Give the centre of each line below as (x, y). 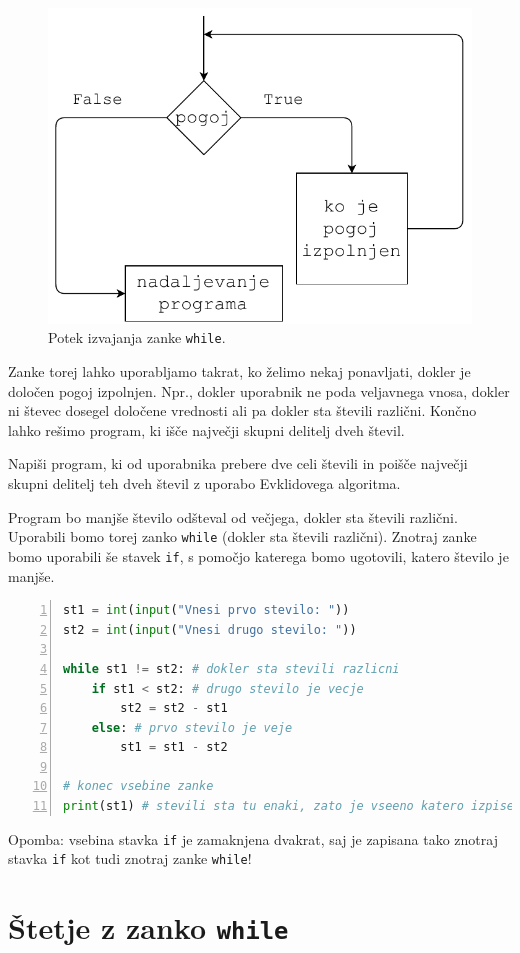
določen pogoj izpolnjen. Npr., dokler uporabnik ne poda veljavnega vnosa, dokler (259, 390)
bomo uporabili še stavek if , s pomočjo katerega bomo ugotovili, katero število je (258, 555)
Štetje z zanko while (148, 927)
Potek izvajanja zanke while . (137, 337)
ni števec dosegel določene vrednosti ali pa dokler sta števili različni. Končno (242, 410)
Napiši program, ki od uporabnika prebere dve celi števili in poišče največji (238, 463)
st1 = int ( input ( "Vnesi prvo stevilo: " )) (206, 610)
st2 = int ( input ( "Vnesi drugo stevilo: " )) (210, 629)
